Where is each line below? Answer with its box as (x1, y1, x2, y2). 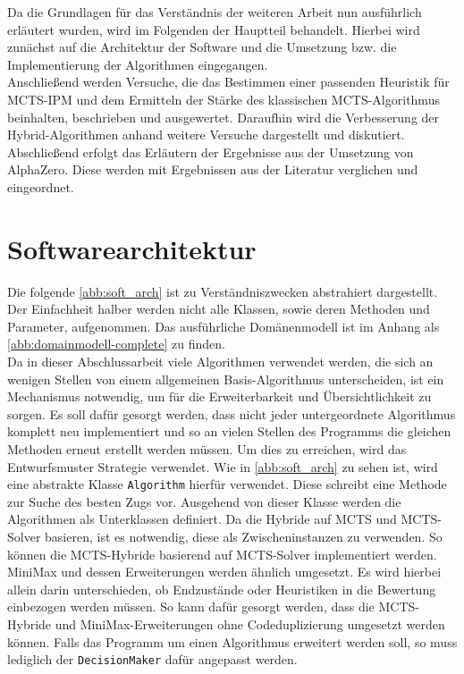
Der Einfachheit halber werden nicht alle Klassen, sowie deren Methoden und (7, 299, 430, 318)
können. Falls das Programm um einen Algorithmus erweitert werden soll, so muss (7, 632, 458, 651)
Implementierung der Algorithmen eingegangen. (7, 55, 268, 73)
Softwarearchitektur (7, 230, 257, 266)
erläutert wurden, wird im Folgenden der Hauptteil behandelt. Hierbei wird (7, 20, 420, 38)
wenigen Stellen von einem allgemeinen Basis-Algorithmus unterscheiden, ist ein (7, 369, 444, 388)
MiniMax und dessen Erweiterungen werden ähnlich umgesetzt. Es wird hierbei (7, 562, 442, 581)
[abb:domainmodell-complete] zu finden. (7, 334, 225, 353)
